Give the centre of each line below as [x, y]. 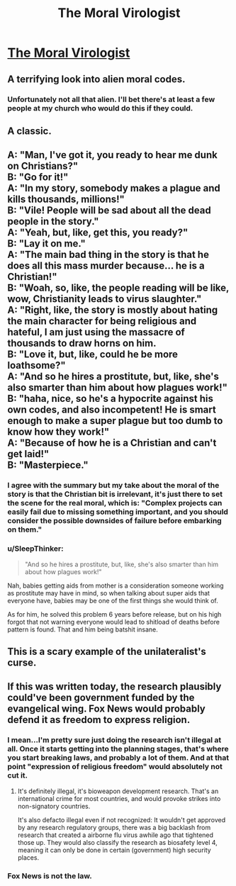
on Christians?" [43, 166]
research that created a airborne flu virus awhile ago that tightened [116, 835]
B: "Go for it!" [38, 178]
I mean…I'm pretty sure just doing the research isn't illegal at [114, 740]
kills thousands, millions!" [66, 200]
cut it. [18, 775]
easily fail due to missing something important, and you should [118, 512]
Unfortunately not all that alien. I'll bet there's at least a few [111, 99]
